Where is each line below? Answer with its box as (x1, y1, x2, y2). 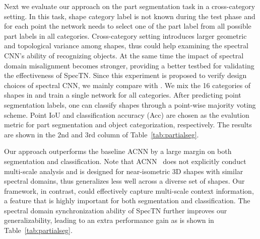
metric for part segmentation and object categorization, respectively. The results (4, 119, 252, 130)
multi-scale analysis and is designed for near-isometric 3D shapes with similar (4, 166, 243, 176)
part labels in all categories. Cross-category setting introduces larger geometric (4, 30, 247, 41)
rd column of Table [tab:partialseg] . (88, 129, 199, 139)
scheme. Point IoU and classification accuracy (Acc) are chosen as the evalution (4, 109, 249, 120)
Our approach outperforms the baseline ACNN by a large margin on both (4, 146, 232, 156)
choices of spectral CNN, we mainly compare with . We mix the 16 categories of (4, 79, 251, 90)
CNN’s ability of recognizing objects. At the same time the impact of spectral (4, 50, 244, 60)
